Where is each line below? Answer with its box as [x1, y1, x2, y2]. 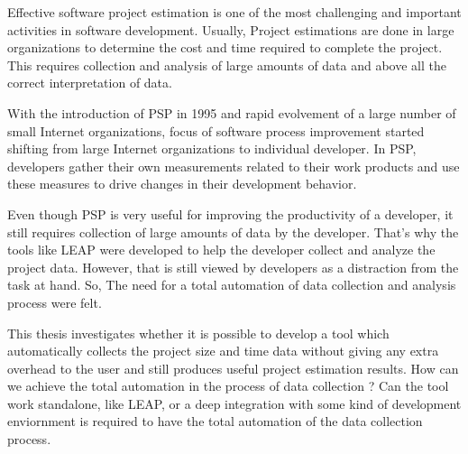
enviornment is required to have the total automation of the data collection [7, 412, 423, 431]
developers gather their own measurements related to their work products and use [7, 156, 460, 175]
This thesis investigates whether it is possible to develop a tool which [7, 323, 390, 342]
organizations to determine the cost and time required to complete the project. [7, 38, 443, 57]
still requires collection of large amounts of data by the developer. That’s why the [7, 222, 459, 241]
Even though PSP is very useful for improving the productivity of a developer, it [7, 204, 454, 223]
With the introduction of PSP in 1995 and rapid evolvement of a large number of [7, 103, 456, 122]
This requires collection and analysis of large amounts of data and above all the [7, 55, 447, 74]
